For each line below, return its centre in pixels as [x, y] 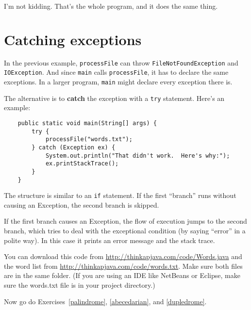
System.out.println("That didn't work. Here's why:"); [138, 155]
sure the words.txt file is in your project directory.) [80, 285]
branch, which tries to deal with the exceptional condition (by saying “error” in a [125, 231]
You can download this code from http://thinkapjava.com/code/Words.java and [123, 256]
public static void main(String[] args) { [87, 123]
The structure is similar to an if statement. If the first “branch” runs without [120, 195]
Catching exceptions [73, 39]
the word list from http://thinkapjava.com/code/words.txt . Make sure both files [123, 266]
